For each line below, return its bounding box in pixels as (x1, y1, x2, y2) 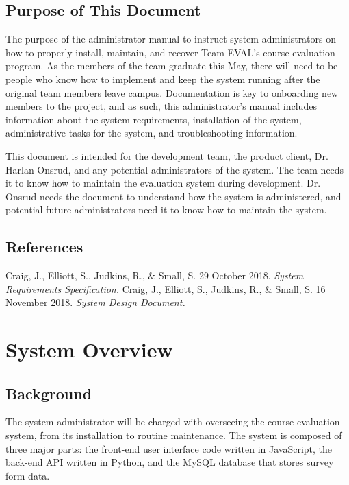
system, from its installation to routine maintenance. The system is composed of (5, 428, 342, 442)
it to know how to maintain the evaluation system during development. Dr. (5, 176, 321, 190)
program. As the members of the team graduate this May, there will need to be (5, 58, 338, 73)
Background (5, 382, 92, 403)
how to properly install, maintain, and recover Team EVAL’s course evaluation (5, 45, 335, 59)
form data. (5, 468, 50, 482)
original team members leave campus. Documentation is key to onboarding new (5, 85, 339, 99)
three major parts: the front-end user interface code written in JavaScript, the (5, 441, 333, 456)
